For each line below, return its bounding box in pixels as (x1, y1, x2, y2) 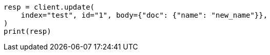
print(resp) (4, 27, 51, 35)
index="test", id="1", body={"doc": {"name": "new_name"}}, (21, 11, 268, 19)
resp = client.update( (4, 3, 95, 11)
